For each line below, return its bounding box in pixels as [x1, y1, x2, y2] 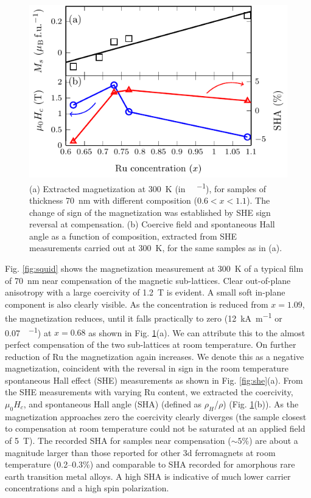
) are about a [249, 434, 298, 446]
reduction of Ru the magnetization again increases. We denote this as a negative [5, 350, 304, 362]
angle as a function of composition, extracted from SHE [29, 229, 237, 242]
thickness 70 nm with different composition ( [29, 194, 197, 207]
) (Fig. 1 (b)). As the [223, 397, 299, 410]
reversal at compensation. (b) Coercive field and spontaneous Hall [29, 218, 275, 230]
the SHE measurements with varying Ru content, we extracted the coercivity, [5, 386, 293, 398]
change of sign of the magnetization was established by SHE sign [29, 206, 271, 218]
